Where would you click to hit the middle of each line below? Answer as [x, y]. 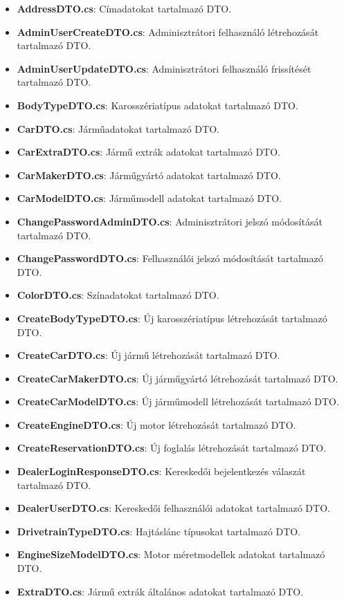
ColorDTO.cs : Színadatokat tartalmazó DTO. [118, 295]
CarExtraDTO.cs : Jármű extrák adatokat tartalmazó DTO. [149, 152]
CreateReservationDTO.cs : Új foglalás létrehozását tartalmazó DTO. [172, 448]
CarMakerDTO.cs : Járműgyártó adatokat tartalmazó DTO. [149, 175]
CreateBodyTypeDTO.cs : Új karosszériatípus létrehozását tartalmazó [172, 318]
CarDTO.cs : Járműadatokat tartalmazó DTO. [118, 128]
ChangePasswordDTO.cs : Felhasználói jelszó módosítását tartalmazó [170, 258]
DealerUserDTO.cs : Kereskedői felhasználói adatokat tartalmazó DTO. [173, 508]
